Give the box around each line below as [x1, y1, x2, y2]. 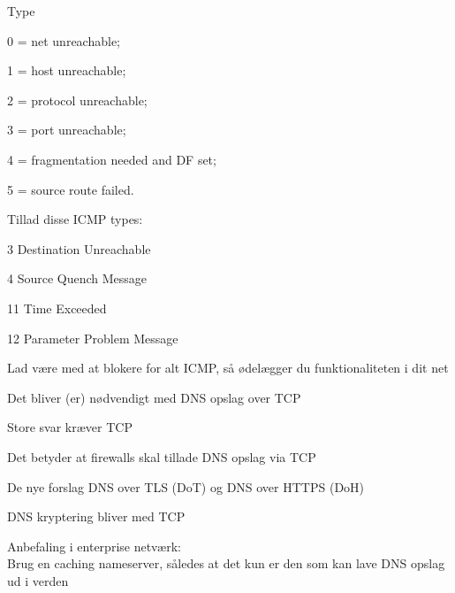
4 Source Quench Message [7, 269, 148, 288]
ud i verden [7, 571, 69, 589]
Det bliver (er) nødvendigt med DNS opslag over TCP [7, 388, 301, 406]
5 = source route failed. [7, 180, 134, 198]
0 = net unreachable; [7, 31, 120, 50]
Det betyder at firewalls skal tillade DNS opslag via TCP [7, 447, 316, 466]
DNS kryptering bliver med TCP [7, 507, 186, 526]
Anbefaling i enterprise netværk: [7, 536, 181, 555]
